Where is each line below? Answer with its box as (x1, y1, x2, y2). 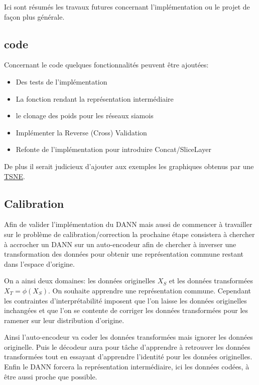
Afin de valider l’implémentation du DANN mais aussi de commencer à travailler (4, 219, 252, 229)
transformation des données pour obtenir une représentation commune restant (4, 249, 244, 259)
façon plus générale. (4, 11, 65, 22)
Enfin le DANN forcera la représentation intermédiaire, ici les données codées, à (4, 361, 249, 372)
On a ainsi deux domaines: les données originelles (4, 275, 156, 286)
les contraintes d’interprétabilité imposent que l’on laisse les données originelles (4, 295, 247, 305)
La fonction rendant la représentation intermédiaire (16, 93, 174, 104)
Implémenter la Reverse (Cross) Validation (16, 127, 147, 137)
